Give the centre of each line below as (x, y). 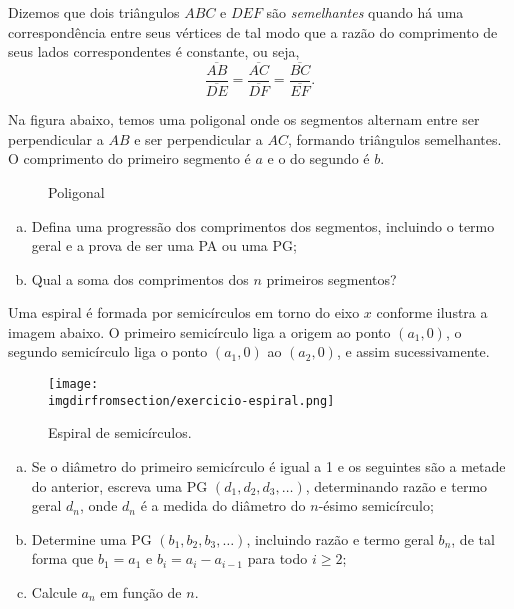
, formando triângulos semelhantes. (394, 138)
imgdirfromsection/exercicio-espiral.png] (191, 400)
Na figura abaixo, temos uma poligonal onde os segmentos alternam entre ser (244, 119)
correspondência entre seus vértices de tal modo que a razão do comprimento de (253, 31)
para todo (277, 558)
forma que (62, 558)
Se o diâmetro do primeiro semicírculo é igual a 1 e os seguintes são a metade (268, 465)
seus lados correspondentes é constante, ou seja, (154, 51)
